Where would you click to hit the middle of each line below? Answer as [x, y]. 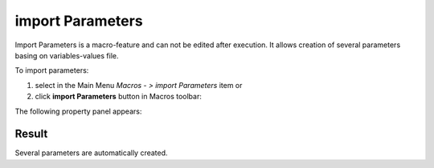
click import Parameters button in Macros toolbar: [119, 97]
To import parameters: [52, 70]
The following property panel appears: [78, 111]
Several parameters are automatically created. [91, 153]
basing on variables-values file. [67, 55]
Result [31, 134]
